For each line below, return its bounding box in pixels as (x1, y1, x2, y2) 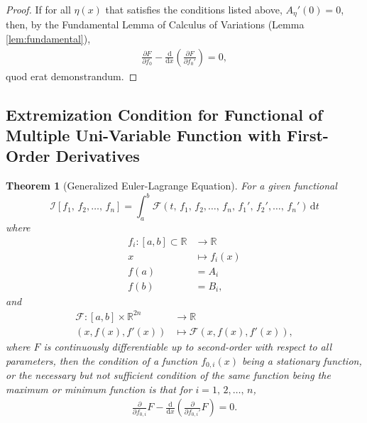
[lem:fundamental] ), (6, 31, 91, 46)
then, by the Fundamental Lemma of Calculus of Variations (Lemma (6, 17, 305, 32)
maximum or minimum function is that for (6, 381, 192, 396)
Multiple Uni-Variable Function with (6, 124, 282, 146)
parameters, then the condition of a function (6, 353, 198, 368)
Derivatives (55, 145, 140, 167)
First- (287, 124, 329, 146)
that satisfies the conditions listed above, (105, 2, 283, 16)
